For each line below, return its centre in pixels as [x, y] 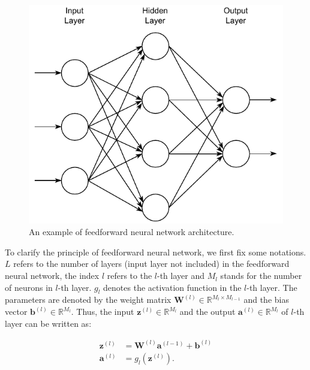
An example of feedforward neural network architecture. [132, 232]
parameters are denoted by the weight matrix [88, 300]
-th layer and [181, 276]
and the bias [266, 300]
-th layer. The [272, 287]
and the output [207, 312]
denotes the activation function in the [172, 287]
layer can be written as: [48, 323]
